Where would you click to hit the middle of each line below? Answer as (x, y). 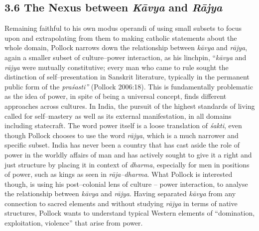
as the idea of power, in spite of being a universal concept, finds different (116, 96)
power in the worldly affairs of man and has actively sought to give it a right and (128, 154)
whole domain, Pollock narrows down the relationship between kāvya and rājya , (126, 47)
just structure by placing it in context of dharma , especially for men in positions (127, 164)
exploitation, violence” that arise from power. (74, 223)
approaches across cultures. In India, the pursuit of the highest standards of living (130, 106)
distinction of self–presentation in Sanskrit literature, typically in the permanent (127, 77)
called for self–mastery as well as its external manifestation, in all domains (118, 115)
